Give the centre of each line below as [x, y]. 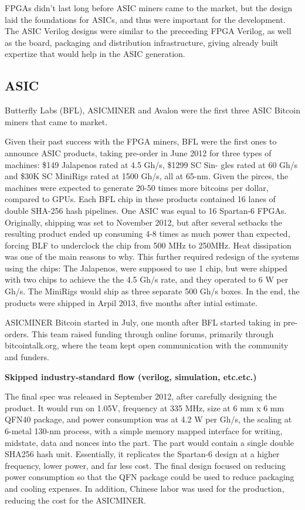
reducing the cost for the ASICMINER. [75, 500]
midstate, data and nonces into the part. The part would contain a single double [150, 442]
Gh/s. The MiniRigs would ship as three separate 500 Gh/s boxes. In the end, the [152, 291]
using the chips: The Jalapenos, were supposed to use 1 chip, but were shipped [146, 268]
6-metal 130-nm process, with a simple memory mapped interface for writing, [144, 431]
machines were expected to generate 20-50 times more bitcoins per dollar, [137, 187]
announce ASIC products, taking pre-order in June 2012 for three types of [138, 152]
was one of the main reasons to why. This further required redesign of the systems [152, 256]
